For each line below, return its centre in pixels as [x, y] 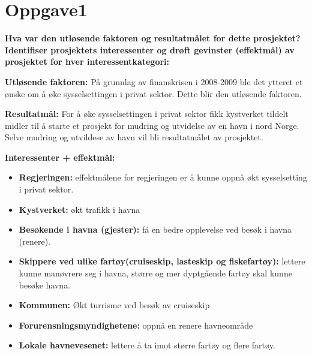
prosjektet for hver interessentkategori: [87, 61]
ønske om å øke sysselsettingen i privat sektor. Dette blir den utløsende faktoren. [153, 93]
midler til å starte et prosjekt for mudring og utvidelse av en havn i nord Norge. [152, 125]
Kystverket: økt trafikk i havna [79, 209]
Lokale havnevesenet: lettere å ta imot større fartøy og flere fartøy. [147, 345]
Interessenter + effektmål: [60, 157]
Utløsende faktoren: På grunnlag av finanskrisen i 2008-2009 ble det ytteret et [154, 81]
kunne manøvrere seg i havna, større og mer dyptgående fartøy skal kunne [155, 273]
